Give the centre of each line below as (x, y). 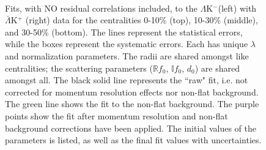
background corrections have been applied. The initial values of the (131, 128)
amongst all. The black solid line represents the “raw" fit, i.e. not (127, 80)
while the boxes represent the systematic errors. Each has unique (127, 44)
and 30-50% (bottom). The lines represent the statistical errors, (124, 32)
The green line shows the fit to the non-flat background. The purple (132, 104)
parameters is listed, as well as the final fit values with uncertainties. (133, 140)
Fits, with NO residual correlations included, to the (101, 8)
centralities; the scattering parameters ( (79, 68)
